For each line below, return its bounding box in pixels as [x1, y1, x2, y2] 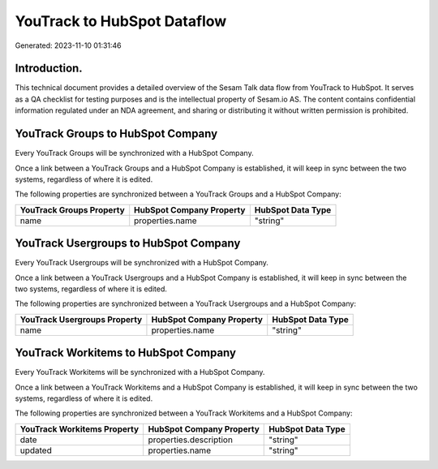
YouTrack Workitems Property [19, 423, 140, 434]
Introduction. [15, 62, 83, 75]
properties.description [148, 434, 233, 445]
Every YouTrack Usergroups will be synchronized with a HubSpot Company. [15, 258, 269, 268]
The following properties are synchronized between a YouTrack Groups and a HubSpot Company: [15, 189, 342, 199]
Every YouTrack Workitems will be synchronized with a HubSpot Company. [15, 368, 265, 377]
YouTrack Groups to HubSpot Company [15, 127, 218, 141]
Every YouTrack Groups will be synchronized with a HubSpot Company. [15, 148, 255, 158]
